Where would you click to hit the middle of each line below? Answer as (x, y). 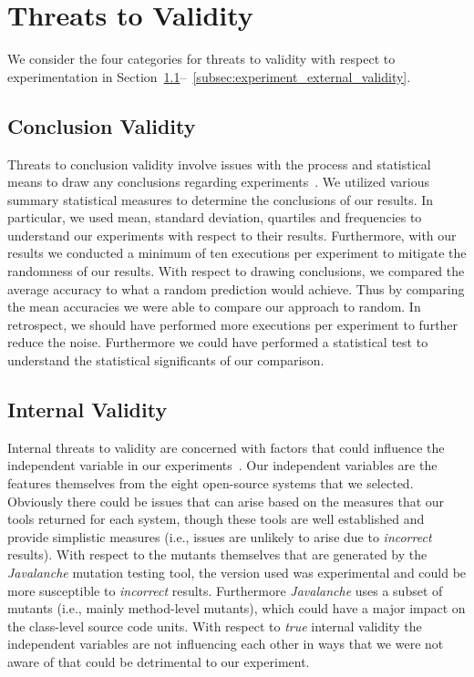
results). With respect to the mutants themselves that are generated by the (217, 554)
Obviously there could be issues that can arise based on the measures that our (226, 501)
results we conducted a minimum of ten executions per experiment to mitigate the (237, 253)
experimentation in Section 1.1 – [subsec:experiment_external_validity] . (209, 76)
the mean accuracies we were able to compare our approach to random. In (214, 307)
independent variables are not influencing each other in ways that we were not (226, 644)
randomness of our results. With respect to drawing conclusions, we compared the (236, 271)
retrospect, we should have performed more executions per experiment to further (233, 324)
